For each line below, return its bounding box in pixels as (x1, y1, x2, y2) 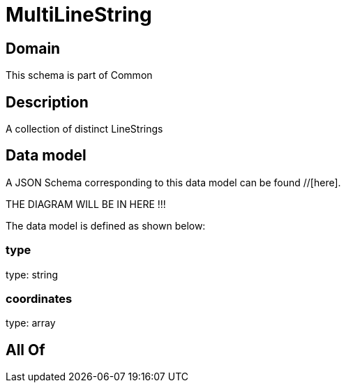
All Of (6, 341, 45, 359)
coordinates (6, 291, 73, 306)
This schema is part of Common (6, 69, 153, 82)
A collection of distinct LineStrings (6, 123, 163, 135)
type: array (6, 317, 56, 329)
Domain (6, 39, 61, 57)
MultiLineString (6, 3, 152, 27)
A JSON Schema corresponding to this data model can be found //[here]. (6, 176, 341, 188)
